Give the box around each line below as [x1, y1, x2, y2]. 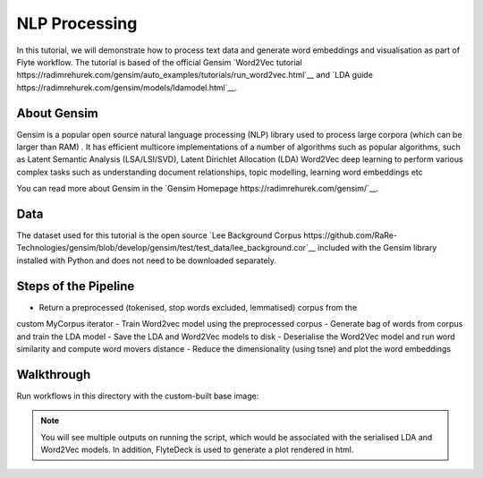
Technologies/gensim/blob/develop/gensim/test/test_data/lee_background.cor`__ [16, 243, 317, 253]
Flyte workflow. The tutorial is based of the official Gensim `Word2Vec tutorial [16, 56, 303, 67]
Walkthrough [16, 367, 91, 382]
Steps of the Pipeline [16, 278, 135, 294]
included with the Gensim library [318, 243, 437, 253]
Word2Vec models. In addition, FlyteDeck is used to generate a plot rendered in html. [40, 444, 354, 456]
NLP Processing [16, 13, 138, 33]
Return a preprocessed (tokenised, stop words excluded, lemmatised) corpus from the [38, 302, 358, 312]
